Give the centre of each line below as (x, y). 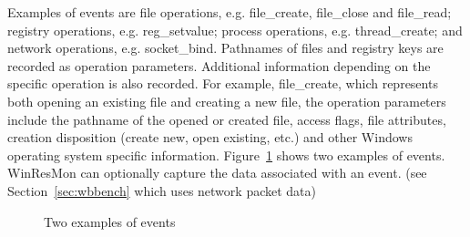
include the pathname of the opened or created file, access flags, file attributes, (227, 119)
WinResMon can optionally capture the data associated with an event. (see (217, 173)
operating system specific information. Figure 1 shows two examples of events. (226, 155)
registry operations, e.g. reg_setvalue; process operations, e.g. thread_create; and (235, 30)
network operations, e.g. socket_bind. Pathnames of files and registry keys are (225, 48)
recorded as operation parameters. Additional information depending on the (219, 65)
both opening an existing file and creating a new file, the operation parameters (227, 101)
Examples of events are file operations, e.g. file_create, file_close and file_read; (230, 12)
